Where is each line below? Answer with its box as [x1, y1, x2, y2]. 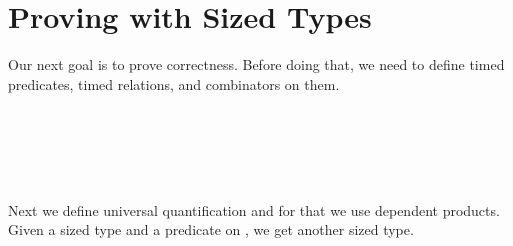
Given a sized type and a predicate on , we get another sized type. [8, 219, 414, 240]
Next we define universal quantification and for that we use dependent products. [8, 199, 500, 220]
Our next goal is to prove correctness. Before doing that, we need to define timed [8, 54, 505, 75]
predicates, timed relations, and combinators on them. [8, 73, 340, 94]
